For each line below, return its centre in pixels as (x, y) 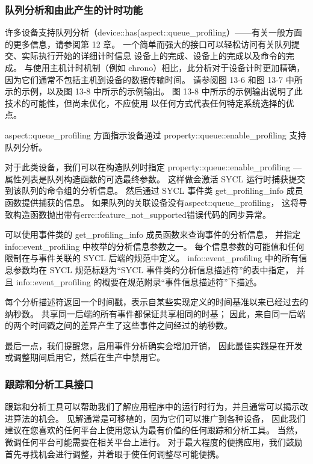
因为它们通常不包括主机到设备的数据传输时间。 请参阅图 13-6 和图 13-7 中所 (154, 79)
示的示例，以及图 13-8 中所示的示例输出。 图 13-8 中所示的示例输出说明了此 (154, 91)
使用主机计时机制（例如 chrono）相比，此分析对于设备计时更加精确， (169, 67)
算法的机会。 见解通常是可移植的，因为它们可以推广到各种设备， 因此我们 (159, 418)
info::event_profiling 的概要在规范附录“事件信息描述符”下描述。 (139, 281)
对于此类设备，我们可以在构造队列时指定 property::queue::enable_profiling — (153, 167)
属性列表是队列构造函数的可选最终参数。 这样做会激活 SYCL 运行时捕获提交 (155, 178)
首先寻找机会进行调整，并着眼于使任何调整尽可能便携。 (114, 453)
